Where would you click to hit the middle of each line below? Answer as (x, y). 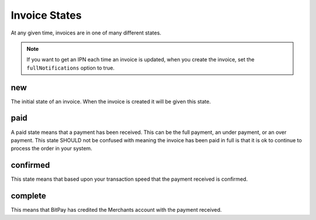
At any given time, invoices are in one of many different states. (86, 33)
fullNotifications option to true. (71, 68)
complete (28, 196)
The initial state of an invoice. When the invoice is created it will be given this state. (111, 101)
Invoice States (46, 15)
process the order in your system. (51, 149)
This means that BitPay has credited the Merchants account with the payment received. (116, 210)
